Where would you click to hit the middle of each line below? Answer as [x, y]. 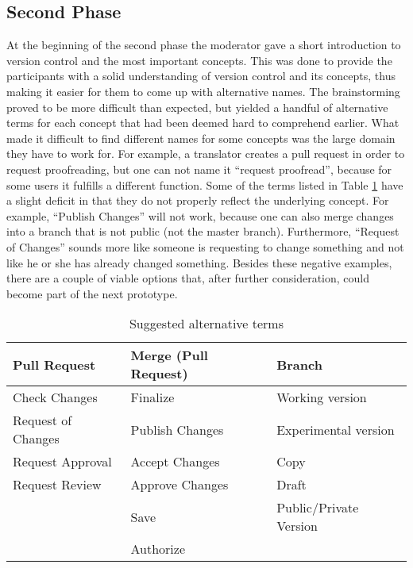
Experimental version [336, 429]
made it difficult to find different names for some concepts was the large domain [201, 138]
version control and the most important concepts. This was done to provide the [199, 60]
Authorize [158, 549]
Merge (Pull [169, 355]
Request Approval [62, 462]
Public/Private [318, 508]
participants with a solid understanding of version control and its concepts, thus [201, 76]
